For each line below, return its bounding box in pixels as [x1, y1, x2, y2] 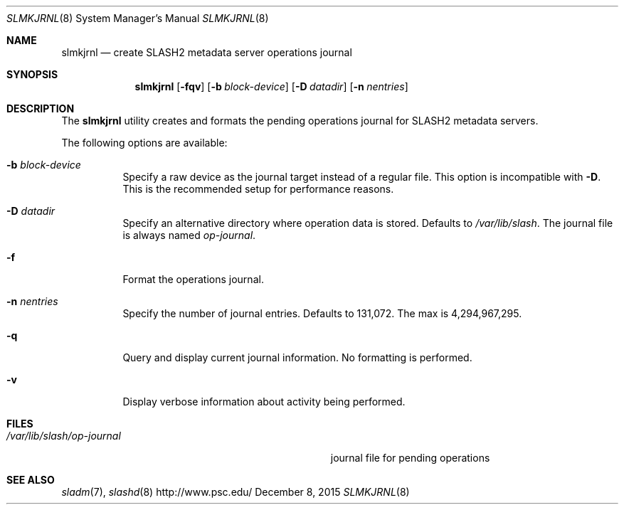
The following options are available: [61, 137, 228, 149]
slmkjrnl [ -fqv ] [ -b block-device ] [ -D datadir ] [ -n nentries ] [134, 80, 408, 92]
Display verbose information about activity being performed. [122, 395, 406, 408]
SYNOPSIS [6, 68, 58, 80]
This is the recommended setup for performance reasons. [122, 183, 394, 195]
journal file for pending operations [330, 452, 490, 464]
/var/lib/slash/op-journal [6, 430, 121, 442]
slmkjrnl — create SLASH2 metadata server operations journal [61, 46, 352, 58]
